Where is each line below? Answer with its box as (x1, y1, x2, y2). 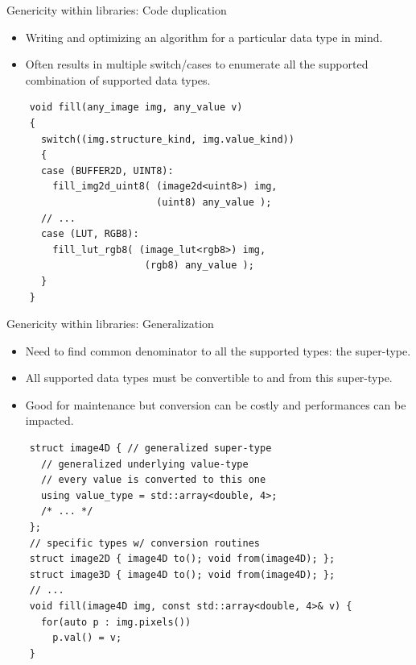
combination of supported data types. (25, 71, 211, 88)
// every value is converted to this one (40, 474, 266, 486)
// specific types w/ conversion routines (29, 537, 260, 549)
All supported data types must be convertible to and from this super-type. (25, 369, 393, 386)
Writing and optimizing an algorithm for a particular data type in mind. (25, 28, 383, 45)
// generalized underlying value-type (40, 458, 249, 470)
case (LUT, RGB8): (40, 228, 139, 240)
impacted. (25, 412, 74, 429)
